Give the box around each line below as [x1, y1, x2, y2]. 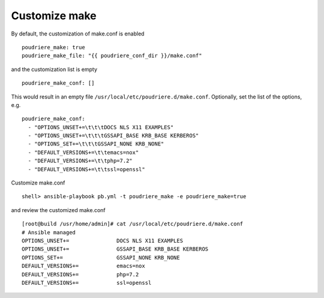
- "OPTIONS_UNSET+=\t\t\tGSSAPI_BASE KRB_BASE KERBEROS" [28, 132, 199, 139]
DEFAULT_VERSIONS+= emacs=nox [22, 263, 145, 270]
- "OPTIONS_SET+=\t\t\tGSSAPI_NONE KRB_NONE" [28, 141, 164, 147]
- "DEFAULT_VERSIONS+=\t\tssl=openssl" [28, 166, 145, 172]
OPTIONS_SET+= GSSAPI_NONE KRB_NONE [22, 254, 180, 261]
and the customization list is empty [11, 65, 98, 73]
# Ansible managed [22, 229, 76, 236]
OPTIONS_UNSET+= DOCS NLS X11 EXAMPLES [22, 237, 183, 244]
